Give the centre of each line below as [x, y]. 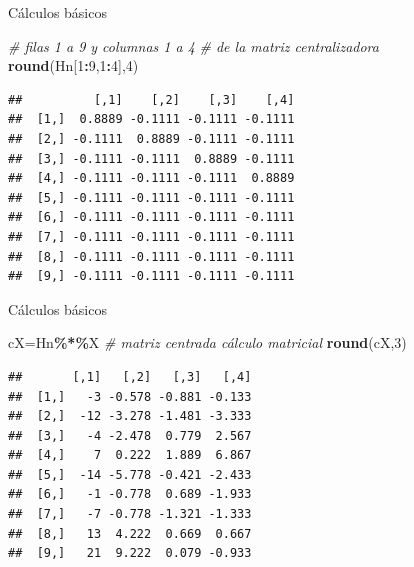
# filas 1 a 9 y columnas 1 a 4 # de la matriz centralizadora [193, 45]
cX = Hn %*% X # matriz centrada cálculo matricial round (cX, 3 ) [207, 342]
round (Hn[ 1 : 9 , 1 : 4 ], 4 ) [73, 65]
